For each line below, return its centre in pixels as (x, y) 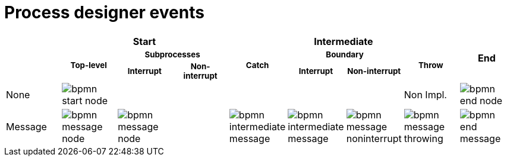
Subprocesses (172, 54)
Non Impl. (425, 94)
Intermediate (344, 41)
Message (26, 126)
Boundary (345, 54)
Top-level (89, 65)
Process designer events (104, 12)
